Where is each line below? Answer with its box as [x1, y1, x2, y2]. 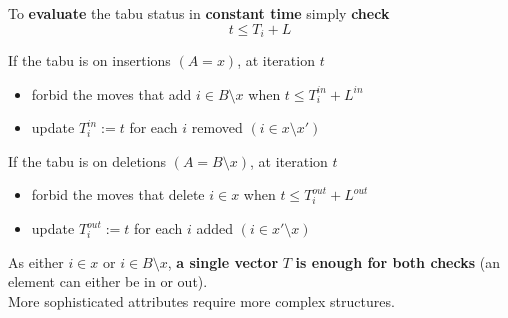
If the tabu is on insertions [8, 50, 171, 71]
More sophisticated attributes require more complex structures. [8, 290, 395, 311]
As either [8, 251, 64, 272]
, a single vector [167, 251, 279, 272]
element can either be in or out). [8, 271, 208, 292]
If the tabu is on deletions [8, 150, 167, 171]
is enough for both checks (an [295, 251, 500, 272]
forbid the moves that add [31, 83, 192, 104]
